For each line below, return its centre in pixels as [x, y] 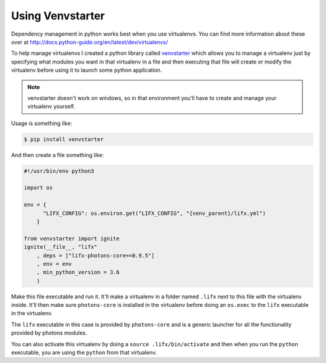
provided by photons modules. [49, 333]
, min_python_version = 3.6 [78, 272]
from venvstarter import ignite [72, 238]
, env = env [54, 264]
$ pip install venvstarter [64, 139]
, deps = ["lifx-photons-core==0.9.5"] [96, 255]
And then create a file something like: [57, 155]
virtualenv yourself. [51, 106]
